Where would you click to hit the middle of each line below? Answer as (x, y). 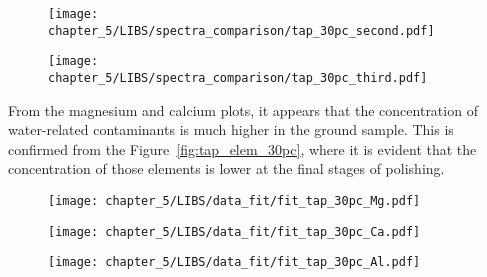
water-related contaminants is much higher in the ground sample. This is (231, 129)
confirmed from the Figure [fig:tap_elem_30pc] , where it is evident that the (242, 148)
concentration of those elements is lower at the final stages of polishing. (226, 168)
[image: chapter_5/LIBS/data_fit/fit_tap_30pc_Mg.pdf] (234, 201)
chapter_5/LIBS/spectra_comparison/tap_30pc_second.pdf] (241, 30)
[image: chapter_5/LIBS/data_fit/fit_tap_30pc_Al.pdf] (234, 262)
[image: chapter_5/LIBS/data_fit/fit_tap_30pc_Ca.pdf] (234, 231)
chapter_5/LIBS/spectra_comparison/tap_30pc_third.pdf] (238, 77)
